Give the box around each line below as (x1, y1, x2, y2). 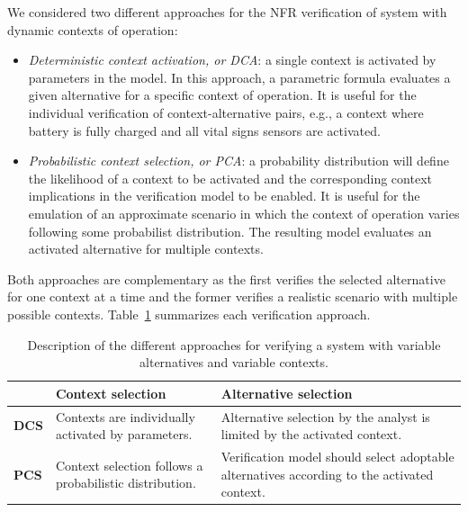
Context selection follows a (55, 455, 203, 474)
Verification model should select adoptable (220, 446, 454, 465)
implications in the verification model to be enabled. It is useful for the (28, 186, 420, 205)
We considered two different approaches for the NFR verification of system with (7, 3, 447, 21)
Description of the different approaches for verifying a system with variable (27, 335, 441, 354)
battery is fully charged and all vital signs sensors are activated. (28, 121, 381, 139)
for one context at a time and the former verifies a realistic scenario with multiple (7, 287, 458, 306)
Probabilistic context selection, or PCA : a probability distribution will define (28, 151, 449, 170)
